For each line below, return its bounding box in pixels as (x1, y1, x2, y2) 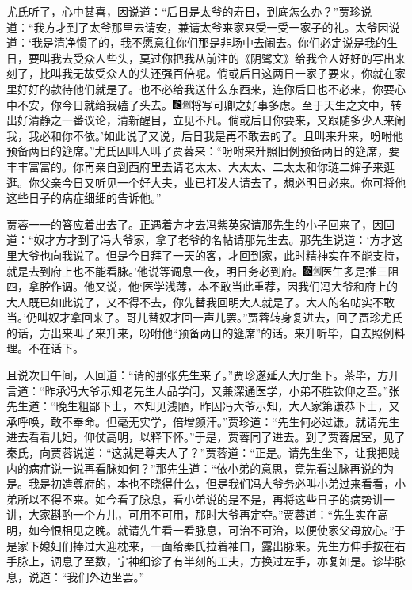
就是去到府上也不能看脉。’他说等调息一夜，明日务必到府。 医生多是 (6, 262, 366, 279)
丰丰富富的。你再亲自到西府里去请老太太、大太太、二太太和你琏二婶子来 (6, 158, 383, 174)
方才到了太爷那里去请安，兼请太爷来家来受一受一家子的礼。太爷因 (44, 18, 389, 35)
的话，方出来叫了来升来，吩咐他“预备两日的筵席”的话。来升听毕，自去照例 (6, 324, 395, 341)
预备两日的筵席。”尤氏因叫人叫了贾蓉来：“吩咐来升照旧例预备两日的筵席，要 (6, 143, 400, 159)
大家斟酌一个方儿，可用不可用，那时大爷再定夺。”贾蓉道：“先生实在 (28, 506, 378, 523)
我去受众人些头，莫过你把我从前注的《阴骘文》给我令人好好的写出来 (50, 49, 406, 66)
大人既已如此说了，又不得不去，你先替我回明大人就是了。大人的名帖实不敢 (6, 293, 395, 310)
